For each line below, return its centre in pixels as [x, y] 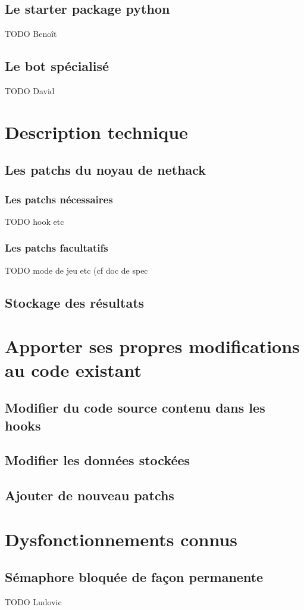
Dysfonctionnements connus [121, 539]
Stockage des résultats [75, 302]
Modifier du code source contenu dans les [135, 408]
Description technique [96, 131]
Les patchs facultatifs [57, 248]
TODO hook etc [35, 221]
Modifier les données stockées [98, 460]
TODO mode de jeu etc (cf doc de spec [76, 270]
